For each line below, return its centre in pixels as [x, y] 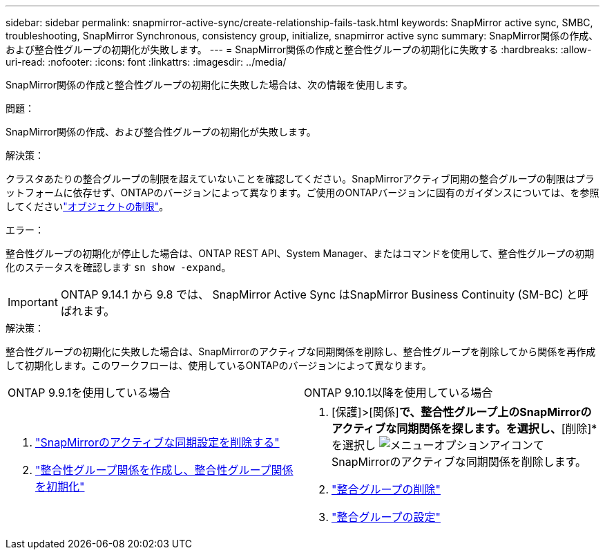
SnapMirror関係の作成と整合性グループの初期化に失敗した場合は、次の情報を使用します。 [209, 85]
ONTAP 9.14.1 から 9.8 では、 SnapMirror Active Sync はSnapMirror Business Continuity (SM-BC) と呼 [325, 294]
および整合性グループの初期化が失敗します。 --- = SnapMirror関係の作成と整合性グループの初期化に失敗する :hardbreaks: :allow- [299, 49]
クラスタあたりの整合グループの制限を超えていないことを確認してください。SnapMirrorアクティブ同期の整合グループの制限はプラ [300, 179]
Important [33, 302]
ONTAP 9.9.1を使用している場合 [89, 393]
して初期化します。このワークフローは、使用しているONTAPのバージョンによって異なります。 [219, 365]
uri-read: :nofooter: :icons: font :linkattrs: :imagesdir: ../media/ [146, 62]
